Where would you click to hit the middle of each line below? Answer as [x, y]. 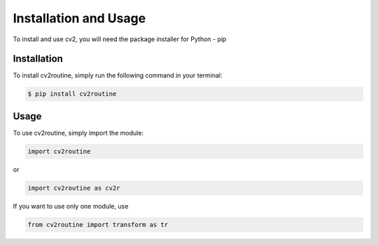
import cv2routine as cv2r [74, 188]
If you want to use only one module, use [71, 206]
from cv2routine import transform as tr [98, 224]
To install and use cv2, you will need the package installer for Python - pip [120, 39]
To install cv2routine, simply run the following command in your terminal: [118, 75]
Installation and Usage [79, 18]
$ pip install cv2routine [72, 94]
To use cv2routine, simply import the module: [78, 133]
